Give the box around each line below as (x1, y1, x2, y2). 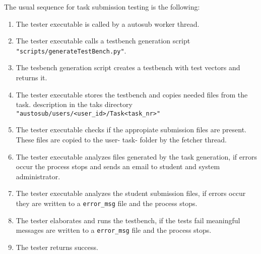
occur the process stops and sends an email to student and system (16, 161, 220, 172)
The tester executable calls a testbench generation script (16, 35, 190, 46)
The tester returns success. (16, 241, 98, 252)
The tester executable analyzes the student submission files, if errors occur (16, 188, 246, 198)
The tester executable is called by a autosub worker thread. (16, 18, 200, 29)
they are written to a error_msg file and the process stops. (16, 198, 198, 209)
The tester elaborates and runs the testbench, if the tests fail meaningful (16, 215, 240, 225)
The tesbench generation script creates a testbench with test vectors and (16, 62, 240, 73)
